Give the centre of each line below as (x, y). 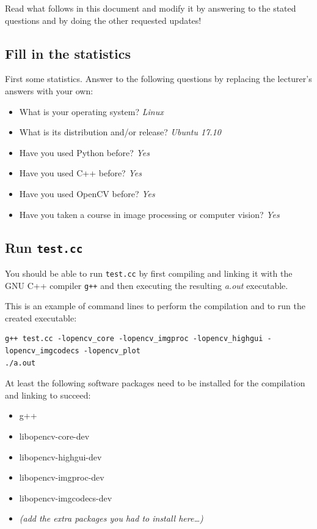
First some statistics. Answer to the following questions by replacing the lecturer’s (158, 79)
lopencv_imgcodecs (42, 351)
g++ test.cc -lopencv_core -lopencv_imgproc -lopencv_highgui (134, 339)
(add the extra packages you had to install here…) (111, 518)
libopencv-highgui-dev (60, 456)
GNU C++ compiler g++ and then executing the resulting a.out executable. (147, 285)
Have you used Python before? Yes (84, 152)
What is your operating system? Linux (91, 111)
